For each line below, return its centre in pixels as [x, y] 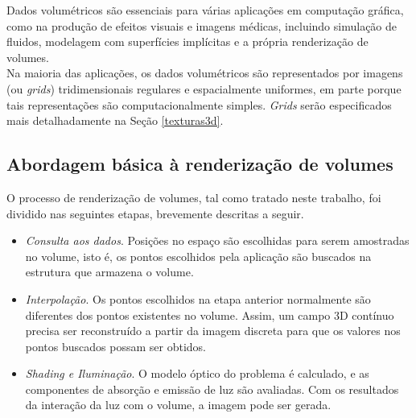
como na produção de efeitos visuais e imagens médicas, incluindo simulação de [202, 25]
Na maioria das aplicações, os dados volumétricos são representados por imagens [205, 73]
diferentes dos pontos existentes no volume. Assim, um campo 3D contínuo [210, 315]
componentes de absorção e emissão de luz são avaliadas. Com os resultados [212, 389]
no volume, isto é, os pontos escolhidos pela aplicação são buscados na [198, 256]
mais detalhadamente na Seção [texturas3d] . [115, 120]
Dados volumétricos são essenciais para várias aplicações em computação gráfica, [205, 10]
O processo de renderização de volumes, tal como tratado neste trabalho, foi [194, 197]
